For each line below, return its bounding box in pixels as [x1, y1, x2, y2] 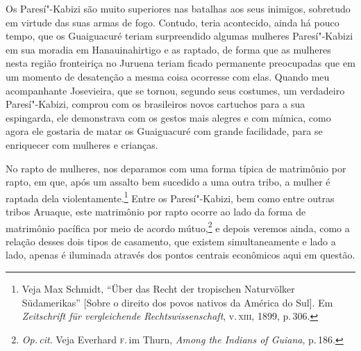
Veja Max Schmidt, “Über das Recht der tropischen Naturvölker [22, 281, 295, 295]
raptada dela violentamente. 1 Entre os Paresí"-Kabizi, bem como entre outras [6, 188, 335, 205]
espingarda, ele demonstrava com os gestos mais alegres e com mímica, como [6, 110, 331, 124]
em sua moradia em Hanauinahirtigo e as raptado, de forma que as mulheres [6, 42, 331, 56]
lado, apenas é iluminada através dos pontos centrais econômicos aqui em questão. [6, 247, 355, 262]
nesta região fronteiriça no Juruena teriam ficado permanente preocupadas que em [6, 56, 355, 70]
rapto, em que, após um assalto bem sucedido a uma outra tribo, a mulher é [6, 174, 330, 189]
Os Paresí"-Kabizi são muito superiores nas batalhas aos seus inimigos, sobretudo [6, 1, 351, 15]
